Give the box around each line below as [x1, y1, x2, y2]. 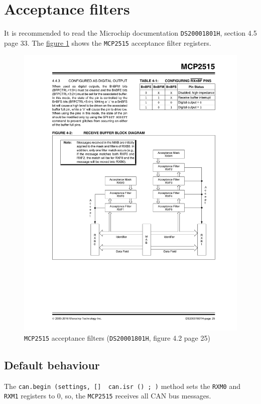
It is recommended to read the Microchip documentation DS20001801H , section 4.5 [4, 28, 257, 38]
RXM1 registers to [4, 390, 55, 401]
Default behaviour [4, 357, 100, 372]
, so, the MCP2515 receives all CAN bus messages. [60, 390, 211, 401]
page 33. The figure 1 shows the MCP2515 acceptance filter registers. [4, 37, 211, 48]
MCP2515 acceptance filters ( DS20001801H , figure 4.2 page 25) [24, 332, 210, 343]
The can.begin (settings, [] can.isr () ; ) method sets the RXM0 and [4, 380, 240, 391]
